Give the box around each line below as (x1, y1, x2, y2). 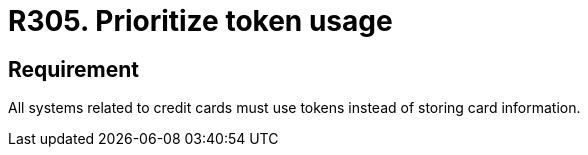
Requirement (8, 56, 140, 82)
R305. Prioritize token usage (8, 4, 393, 38)
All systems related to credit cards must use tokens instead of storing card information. (8, 99, 581, 117)
